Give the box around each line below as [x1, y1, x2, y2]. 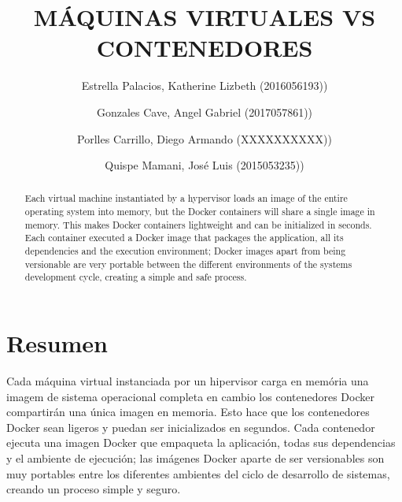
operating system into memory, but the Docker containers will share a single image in [24, 205, 375, 218]
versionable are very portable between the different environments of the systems [24, 257, 352, 270]
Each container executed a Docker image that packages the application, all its [24, 231, 344, 244]
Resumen [6, 327, 108, 359]
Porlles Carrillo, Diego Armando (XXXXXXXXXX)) [77, 130, 332, 147]
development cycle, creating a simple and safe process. [24, 270, 247, 284]
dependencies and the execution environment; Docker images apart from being [24, 244, 346, 258]
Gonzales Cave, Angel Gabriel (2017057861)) [96, 103, 313, 120]
